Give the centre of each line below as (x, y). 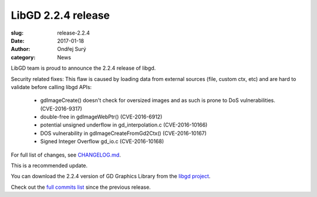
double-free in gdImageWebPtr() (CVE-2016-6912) (101, 117)
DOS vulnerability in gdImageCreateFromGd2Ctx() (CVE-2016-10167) (123, 133)
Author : (21, 49)
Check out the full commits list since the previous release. (81, 187)
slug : (17, 33)
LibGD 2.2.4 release (60, 15)
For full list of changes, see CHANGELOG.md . (66, 155)
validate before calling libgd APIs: (51, 87)
